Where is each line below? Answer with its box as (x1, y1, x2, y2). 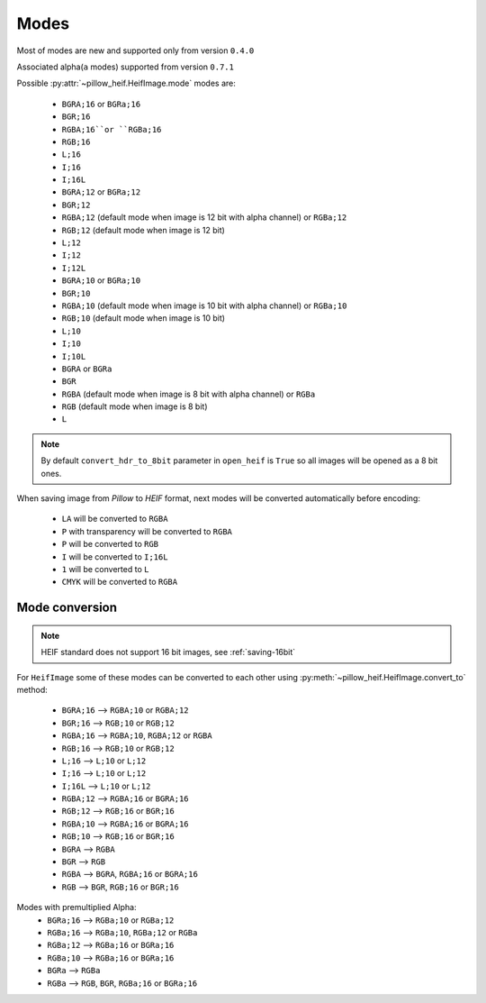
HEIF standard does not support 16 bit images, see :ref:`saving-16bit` (40, 647, 296, 658)
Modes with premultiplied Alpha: (16, 902, 137, 913)
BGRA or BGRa (61, 363, 112, 374)
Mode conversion (16, 600, 117, 615)
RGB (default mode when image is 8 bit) (61, 401, 208, 412)
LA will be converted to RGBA (61, 514, 168, 524)
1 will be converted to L (61, 564, 149, 574)
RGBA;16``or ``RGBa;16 (61, 124, 162, 134)
